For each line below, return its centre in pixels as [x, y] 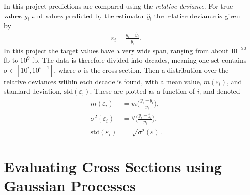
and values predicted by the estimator [88, 15]
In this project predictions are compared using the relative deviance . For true [118, 6]
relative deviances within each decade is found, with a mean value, [103, 81]
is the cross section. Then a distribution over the [156, 70]
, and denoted [220, 91]
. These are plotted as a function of [142, 91]
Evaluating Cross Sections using [113, 167]
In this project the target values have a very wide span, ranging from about [116, 50]
